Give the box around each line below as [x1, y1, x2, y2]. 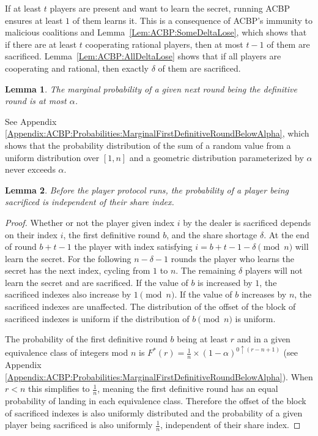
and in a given [237, 333, 290, 345]
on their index [5, 228, 58, 241]
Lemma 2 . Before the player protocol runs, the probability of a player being [5, 183, 289, 196]
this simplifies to [28, 382, 90, 395]
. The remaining [176, 264, 236, 277]
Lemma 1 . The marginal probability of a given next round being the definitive [5, 82, 297, 95]
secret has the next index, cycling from [5, 264, 150, 277]
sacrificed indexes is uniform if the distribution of [5, 312, 190, 325]
